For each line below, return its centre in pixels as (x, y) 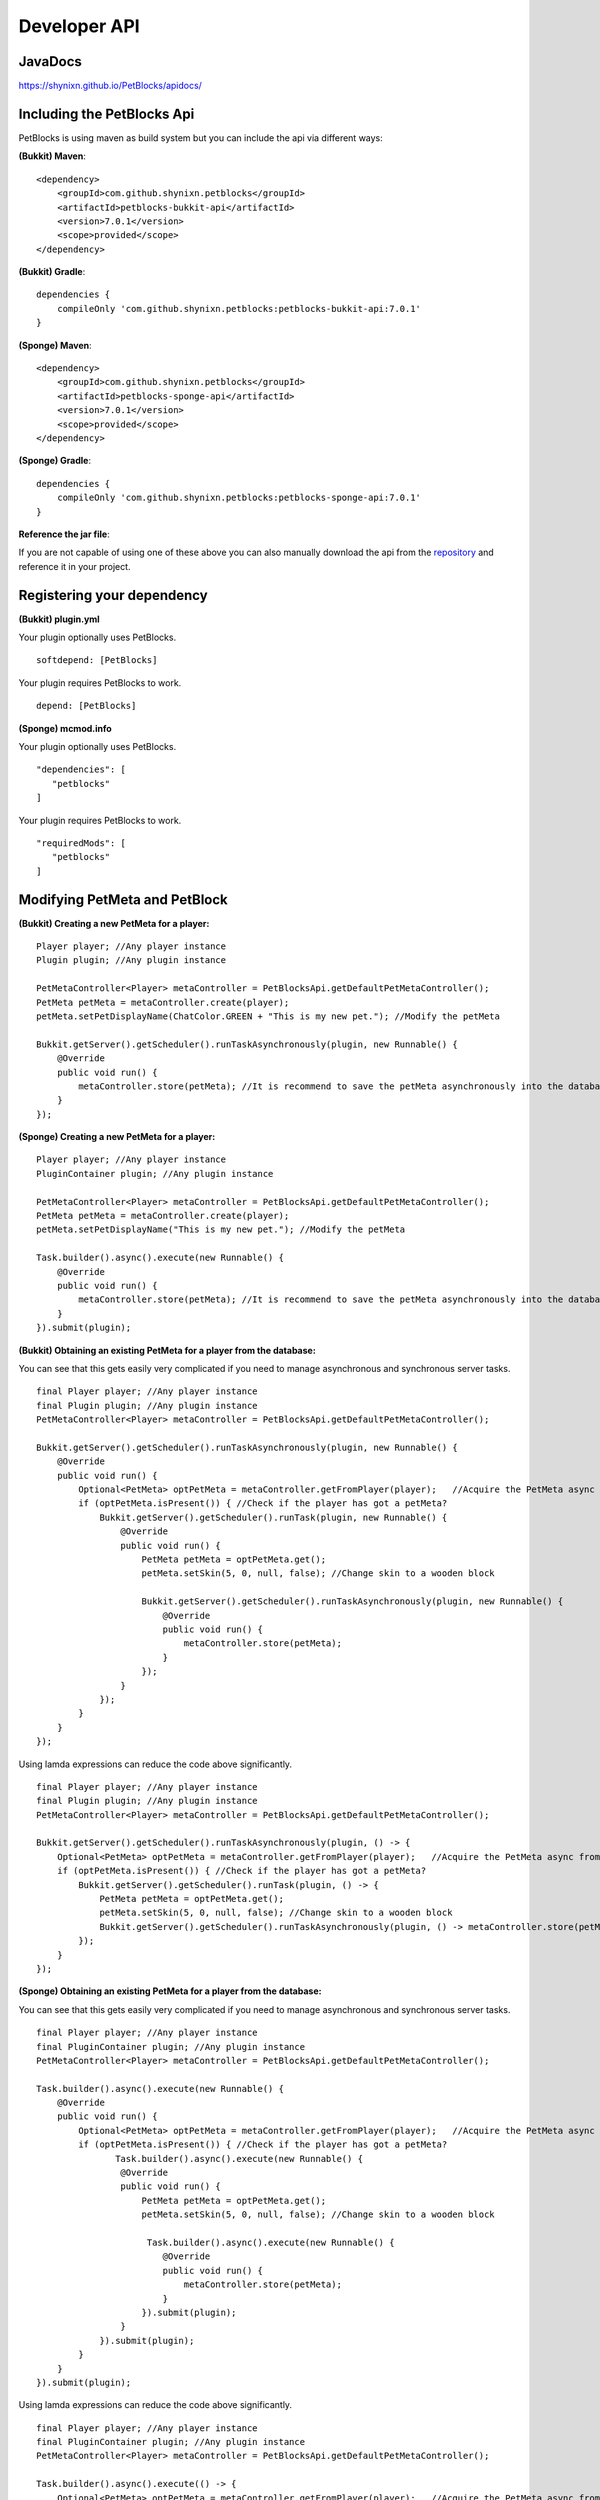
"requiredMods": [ (81, 843)
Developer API (79, 26)
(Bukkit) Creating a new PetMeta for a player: (114, 923)
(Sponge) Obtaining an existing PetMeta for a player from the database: (170, 1991)
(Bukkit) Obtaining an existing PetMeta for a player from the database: (167, 1350)
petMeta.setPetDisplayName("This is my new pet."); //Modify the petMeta (221, 1229)
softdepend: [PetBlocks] (97, 660)
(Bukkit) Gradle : (52, 272)
